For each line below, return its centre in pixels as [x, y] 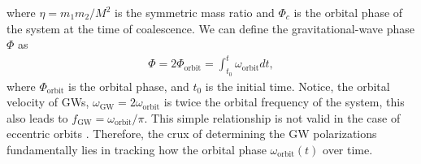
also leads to [37, 117]
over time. [348, 149]
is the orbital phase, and [129, 86]
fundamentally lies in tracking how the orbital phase [137, 149]
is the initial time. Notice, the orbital [297, 86]
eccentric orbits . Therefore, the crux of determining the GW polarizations [192, 134]
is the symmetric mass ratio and [195, 12]
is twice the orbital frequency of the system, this [284, 102]
